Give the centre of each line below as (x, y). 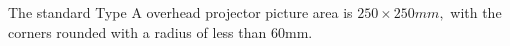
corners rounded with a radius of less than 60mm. (160, 31)
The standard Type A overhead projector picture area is (180, 12)
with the (476, 12)
